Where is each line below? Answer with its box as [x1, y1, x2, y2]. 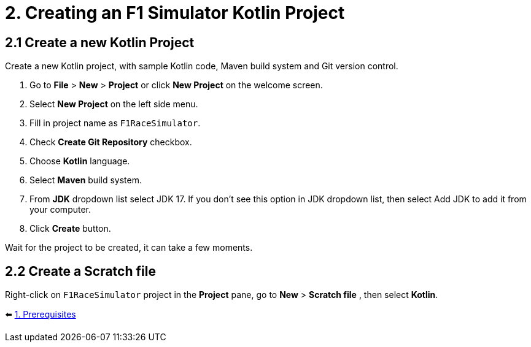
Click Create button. [29, 223, 111, 234]
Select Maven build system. [29, 175, 142, 186]
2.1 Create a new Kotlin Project [5, 34, 195, 50]
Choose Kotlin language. [29, 156, 130, 167]
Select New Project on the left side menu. [29, 99, 198, 110]
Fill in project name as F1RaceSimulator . [29, 118, 201, 129]
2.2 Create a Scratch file [5, 263, 156, 279]
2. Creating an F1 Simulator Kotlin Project [5, 2, 345, 23]
